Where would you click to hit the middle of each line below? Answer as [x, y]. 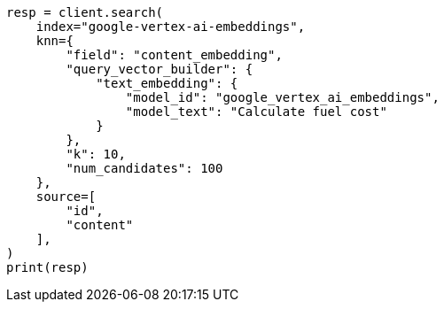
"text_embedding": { [167, 83]
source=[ [66, 197]
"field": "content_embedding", [174, 55]
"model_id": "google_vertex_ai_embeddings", [282, 97]
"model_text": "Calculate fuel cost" [256, 112]
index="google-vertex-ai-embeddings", [171, 27]
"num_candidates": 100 [144, 168]
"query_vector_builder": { [160, 69]
